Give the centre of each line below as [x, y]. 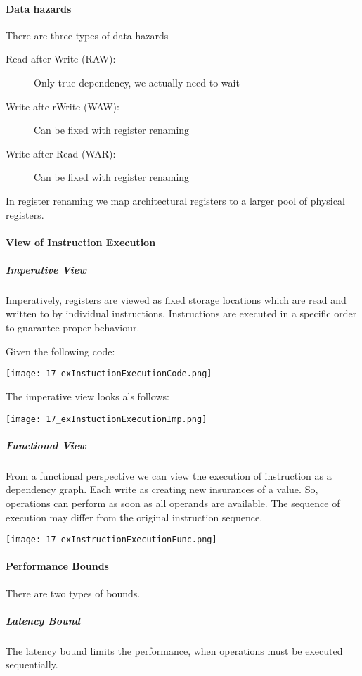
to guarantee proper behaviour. [73, 327]
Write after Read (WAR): [61, 153]
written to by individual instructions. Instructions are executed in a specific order [181, 313]
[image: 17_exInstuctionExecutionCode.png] [109, 374]
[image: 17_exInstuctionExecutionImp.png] [106, 419]
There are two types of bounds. [73, 593]
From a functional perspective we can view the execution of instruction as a [169, 475]
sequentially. [32, 664]
